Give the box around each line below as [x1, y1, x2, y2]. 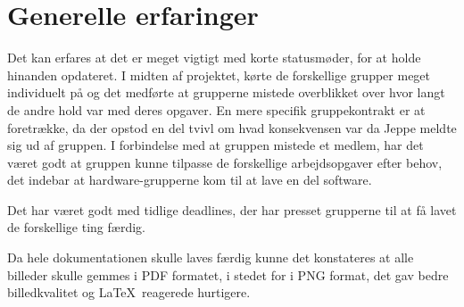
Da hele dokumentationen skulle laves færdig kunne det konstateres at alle [7, 248, 414, 267]
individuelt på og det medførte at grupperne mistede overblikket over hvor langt [7, 83, 445, 102]
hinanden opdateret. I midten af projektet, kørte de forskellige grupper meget [7, 65, 431, 84]
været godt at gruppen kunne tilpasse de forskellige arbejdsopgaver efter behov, [7, 153, 443, 171]
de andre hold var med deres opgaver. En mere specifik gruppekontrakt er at [7, 100, 426, 119]
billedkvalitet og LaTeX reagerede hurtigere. [7, 283, 251, 302]
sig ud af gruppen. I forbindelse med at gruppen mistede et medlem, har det [7, 136, 424, 154]
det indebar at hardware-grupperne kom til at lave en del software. [7, 170, 372, 189]
